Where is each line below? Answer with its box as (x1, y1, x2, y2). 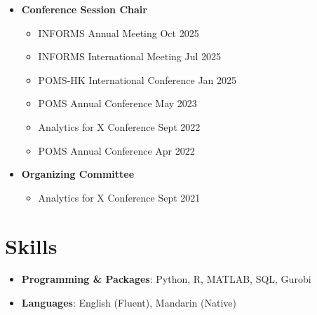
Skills (5, 231, 58, 260)
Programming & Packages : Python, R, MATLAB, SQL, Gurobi (21, 272, 311, 286)
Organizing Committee (21, 167, 135, 181)
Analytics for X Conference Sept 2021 (38, 190, 201, 204)
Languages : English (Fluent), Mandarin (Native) (21, 295, 236, 310)
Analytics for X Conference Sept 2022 (38, 119, 201, 134)
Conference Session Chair (21, 2, 147, 16)
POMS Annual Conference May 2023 (38, 96, 197, 111)
